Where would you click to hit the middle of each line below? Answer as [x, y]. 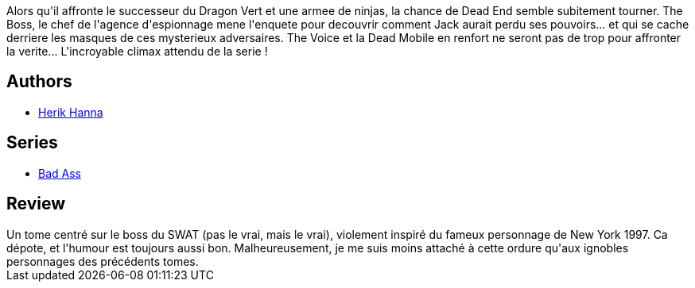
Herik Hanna [71, 112]
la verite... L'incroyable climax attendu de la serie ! [137, 51]
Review [36, 204]
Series [32, 143]
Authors [39, 82]
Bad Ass [60, 173]
